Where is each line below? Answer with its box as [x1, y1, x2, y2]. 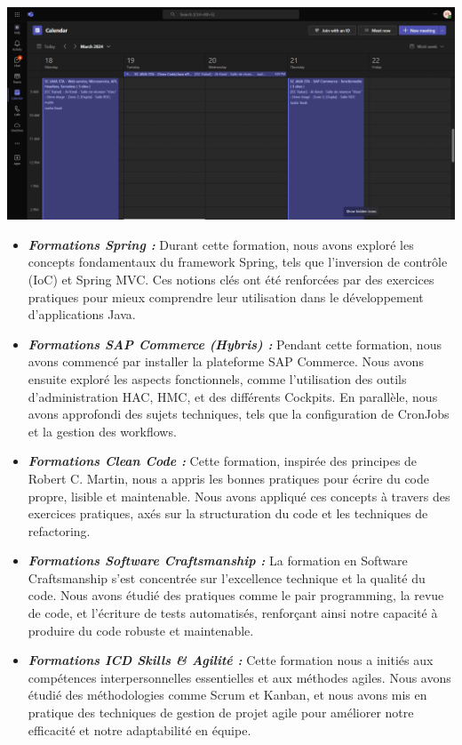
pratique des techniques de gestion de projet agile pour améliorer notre [28, 703, 414, 722]
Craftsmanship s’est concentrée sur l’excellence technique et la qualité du [28, 568, 426, 587]
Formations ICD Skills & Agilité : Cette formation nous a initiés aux [28, 651, 434, 669]
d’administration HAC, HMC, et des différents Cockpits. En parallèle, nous [28, 387, 438, 405]
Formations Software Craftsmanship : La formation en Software [28, 551, 408, 570]
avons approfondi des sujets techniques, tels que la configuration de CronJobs [28, 405, 450, 423]
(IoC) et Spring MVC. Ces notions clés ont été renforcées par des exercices [28, 269, 434, 288]
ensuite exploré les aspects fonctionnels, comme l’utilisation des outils [28, 369, 407, 388]
